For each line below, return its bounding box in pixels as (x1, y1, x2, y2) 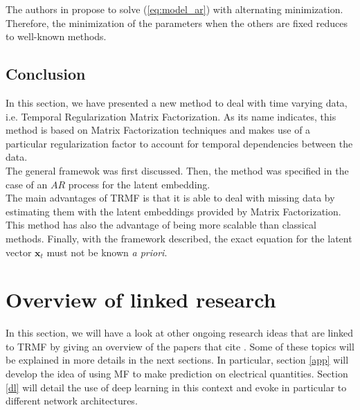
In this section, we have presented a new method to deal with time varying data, (6, 95, 348, 109)
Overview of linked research (6, 285, 276, 314)
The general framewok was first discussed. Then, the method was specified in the (6, 163, 349, 177)
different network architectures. (6, 393, 138, 408)
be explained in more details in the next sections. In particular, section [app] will (6, 353, 349, 367)
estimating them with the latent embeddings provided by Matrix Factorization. (6, 204, 341, 218)
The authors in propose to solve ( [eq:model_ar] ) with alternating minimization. (6, 2, 343, 16)
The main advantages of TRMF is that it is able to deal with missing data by (6, 190, 335, 205)
